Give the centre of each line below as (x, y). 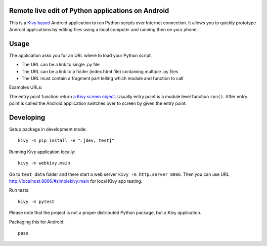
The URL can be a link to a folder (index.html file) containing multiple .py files (100, 71)
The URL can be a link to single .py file (61, 65)
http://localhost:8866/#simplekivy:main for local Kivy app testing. (76, 181)
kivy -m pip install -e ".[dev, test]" (66, 141)
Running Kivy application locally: (42, 152)
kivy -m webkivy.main (44, 163)
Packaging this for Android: (37, 222)
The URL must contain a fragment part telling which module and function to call (102, 78)
